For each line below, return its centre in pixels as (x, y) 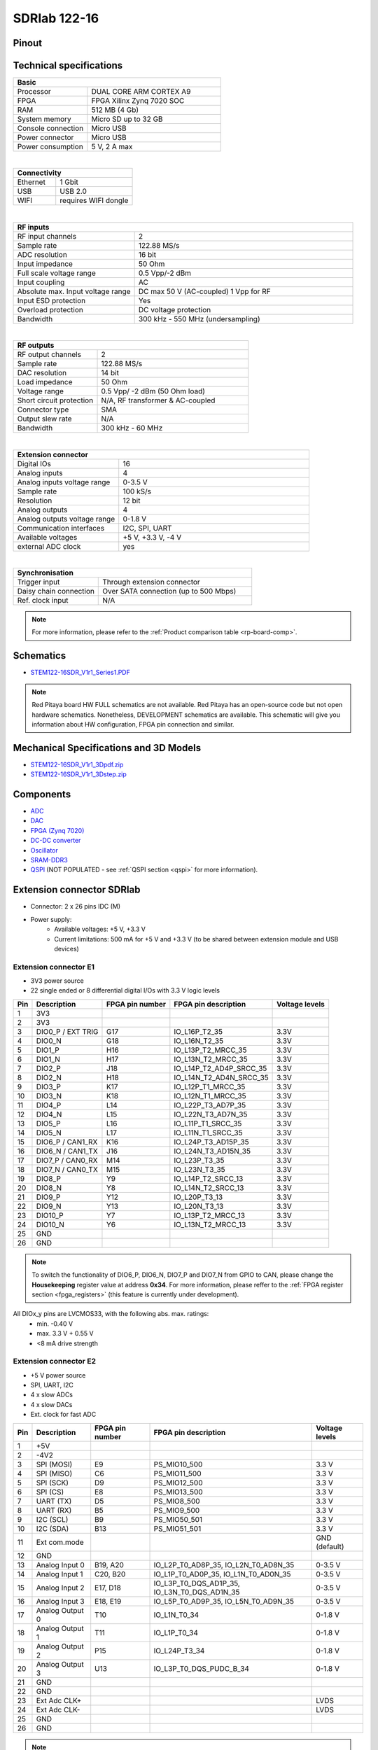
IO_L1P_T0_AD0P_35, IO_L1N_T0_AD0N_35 (222, 1574)
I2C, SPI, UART (147, 528)
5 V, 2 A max (112, 147)
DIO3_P (48, 1086)
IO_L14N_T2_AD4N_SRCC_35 (221, 1077)
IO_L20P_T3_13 (198, 1197)
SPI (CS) (50, 1492)
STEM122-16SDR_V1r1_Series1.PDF (80, 673)
